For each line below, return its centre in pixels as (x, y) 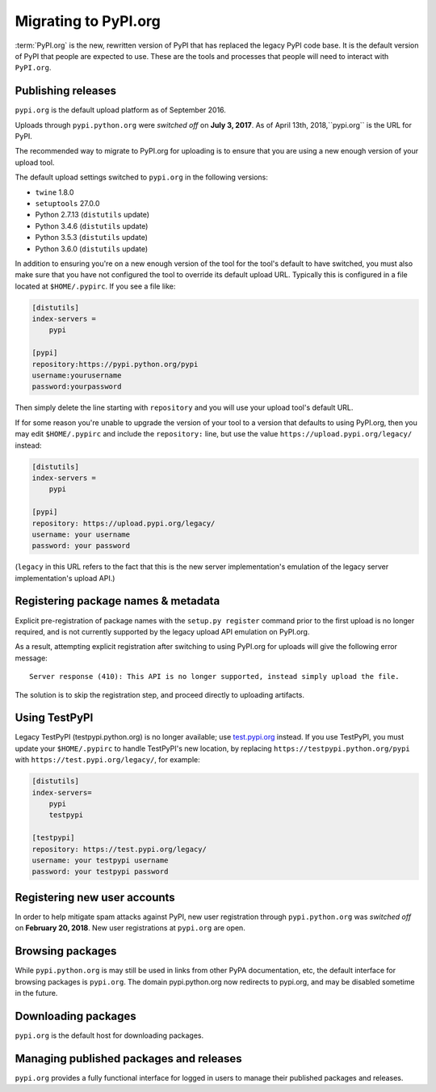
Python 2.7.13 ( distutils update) (92, 215)
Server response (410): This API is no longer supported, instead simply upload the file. (214, 677)
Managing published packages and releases (128, 1058)
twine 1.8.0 (55, 192)
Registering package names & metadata (117, 601)
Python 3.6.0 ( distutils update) (92, 249)
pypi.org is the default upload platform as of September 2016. (120, 110)
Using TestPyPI (54, 718)
